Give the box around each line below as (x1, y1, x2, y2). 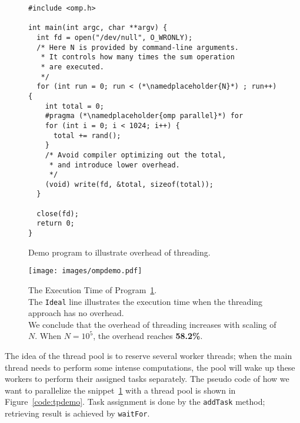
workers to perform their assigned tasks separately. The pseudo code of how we (5, 372, 289, 385)
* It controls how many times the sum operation (41, 53, 235, 62)
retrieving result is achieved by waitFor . (5, 407, 150, 419)
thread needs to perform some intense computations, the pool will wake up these (5, 361, 295, 373)
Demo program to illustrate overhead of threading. (28, 246, 211, 258)
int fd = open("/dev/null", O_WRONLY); (36, 33, 193, 42)
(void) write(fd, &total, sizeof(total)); (45, 180, 214, 189)
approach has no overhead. (28, 307, 124, 319)
